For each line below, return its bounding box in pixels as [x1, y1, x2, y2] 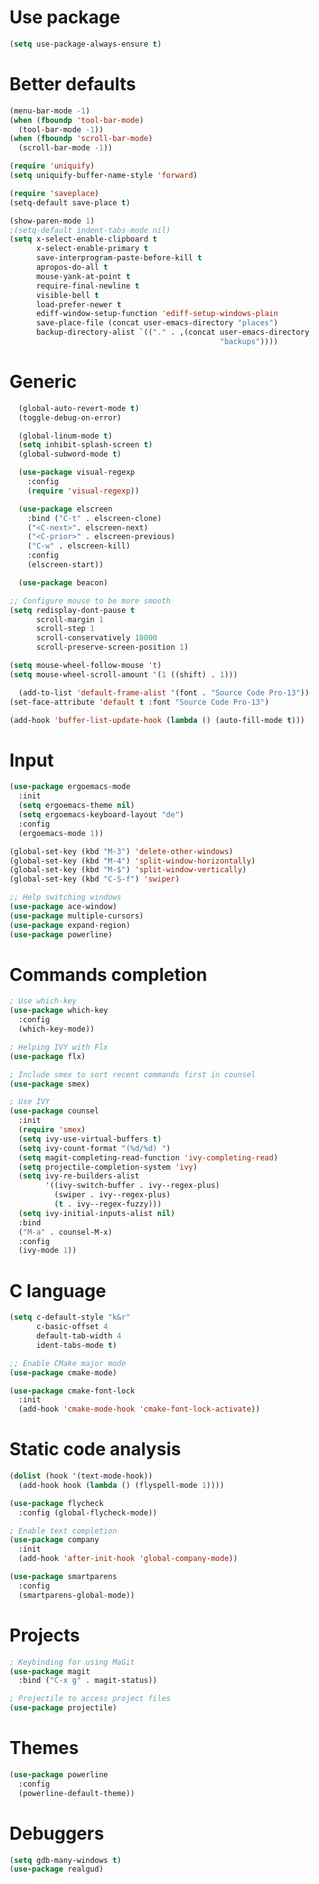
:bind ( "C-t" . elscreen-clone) [27, 513, 162, 523]
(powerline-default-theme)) [18, 1788, 136, 1798]
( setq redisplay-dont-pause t [9, 605, 136, 615]
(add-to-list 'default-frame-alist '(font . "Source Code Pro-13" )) [18, 687, 310, 698]
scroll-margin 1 [35, 614, 104, 625]
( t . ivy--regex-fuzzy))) [53, 1199, 162, 1210]
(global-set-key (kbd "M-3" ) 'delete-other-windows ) [9, 846, 234, 856]
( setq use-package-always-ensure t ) [9, 39, 162, 49]
